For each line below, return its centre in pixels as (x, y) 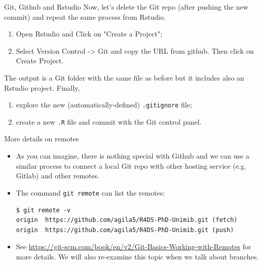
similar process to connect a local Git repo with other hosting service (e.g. (131, 165)
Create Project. (40, 61)
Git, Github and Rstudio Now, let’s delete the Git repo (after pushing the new (126, 7)
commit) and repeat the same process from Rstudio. (85, 16)
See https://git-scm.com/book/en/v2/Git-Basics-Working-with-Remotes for (134, 247)
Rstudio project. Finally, (42, 87)
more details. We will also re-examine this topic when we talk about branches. (137, 256)
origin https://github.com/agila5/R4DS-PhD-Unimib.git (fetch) (127, 220)
